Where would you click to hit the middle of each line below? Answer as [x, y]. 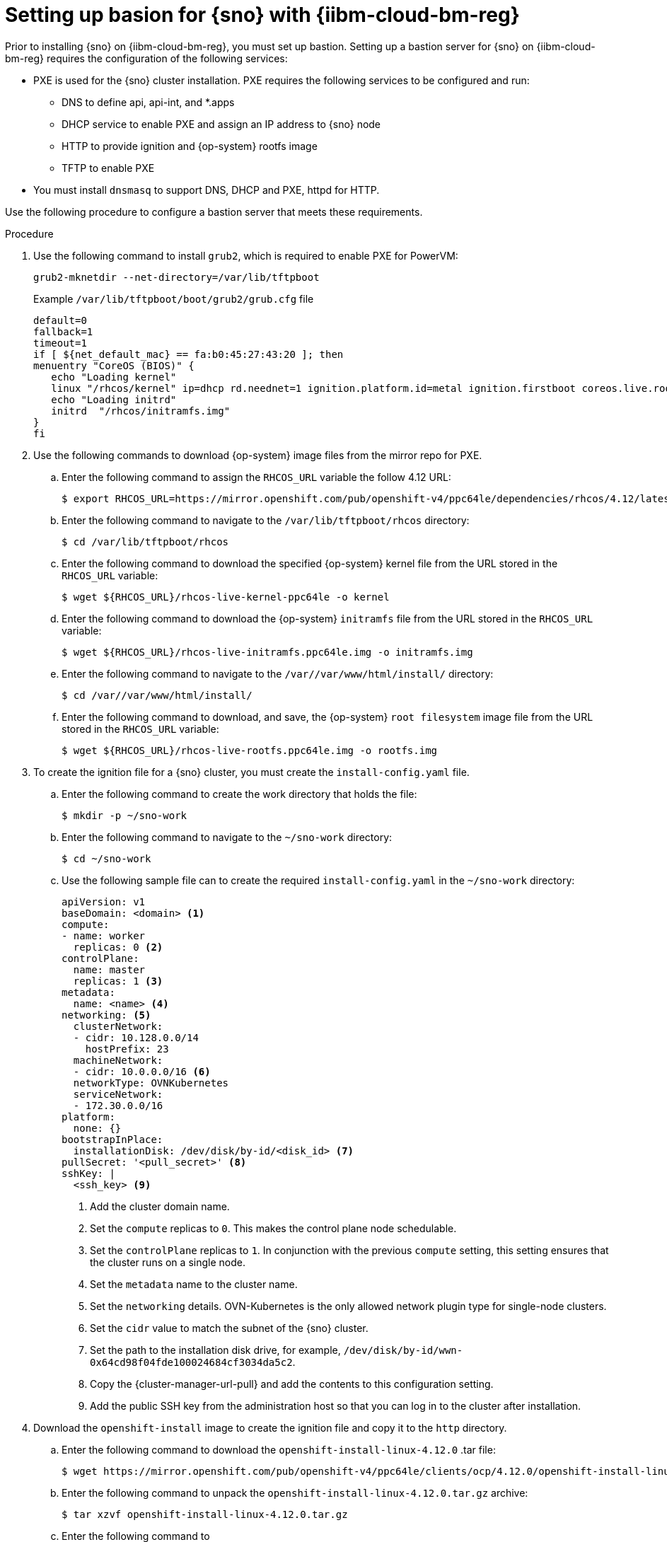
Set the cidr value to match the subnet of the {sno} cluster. [229, 1328]
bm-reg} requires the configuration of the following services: [146, 58]
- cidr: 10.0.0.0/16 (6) [142, 1071]
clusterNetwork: [118, 1026]
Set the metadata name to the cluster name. [194, 1284]
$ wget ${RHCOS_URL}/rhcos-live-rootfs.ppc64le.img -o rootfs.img [250, 750]
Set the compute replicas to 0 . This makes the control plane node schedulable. [273, 1228]
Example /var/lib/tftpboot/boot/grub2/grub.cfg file [174, 298]
